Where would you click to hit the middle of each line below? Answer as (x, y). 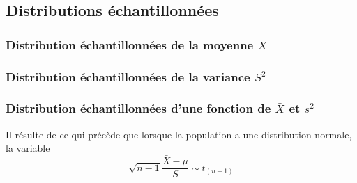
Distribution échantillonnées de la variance (128, 76)
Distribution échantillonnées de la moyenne (130, 44)
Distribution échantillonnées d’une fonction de (138, 108)
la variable (28, 148)
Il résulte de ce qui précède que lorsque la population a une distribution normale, (179, 134)
